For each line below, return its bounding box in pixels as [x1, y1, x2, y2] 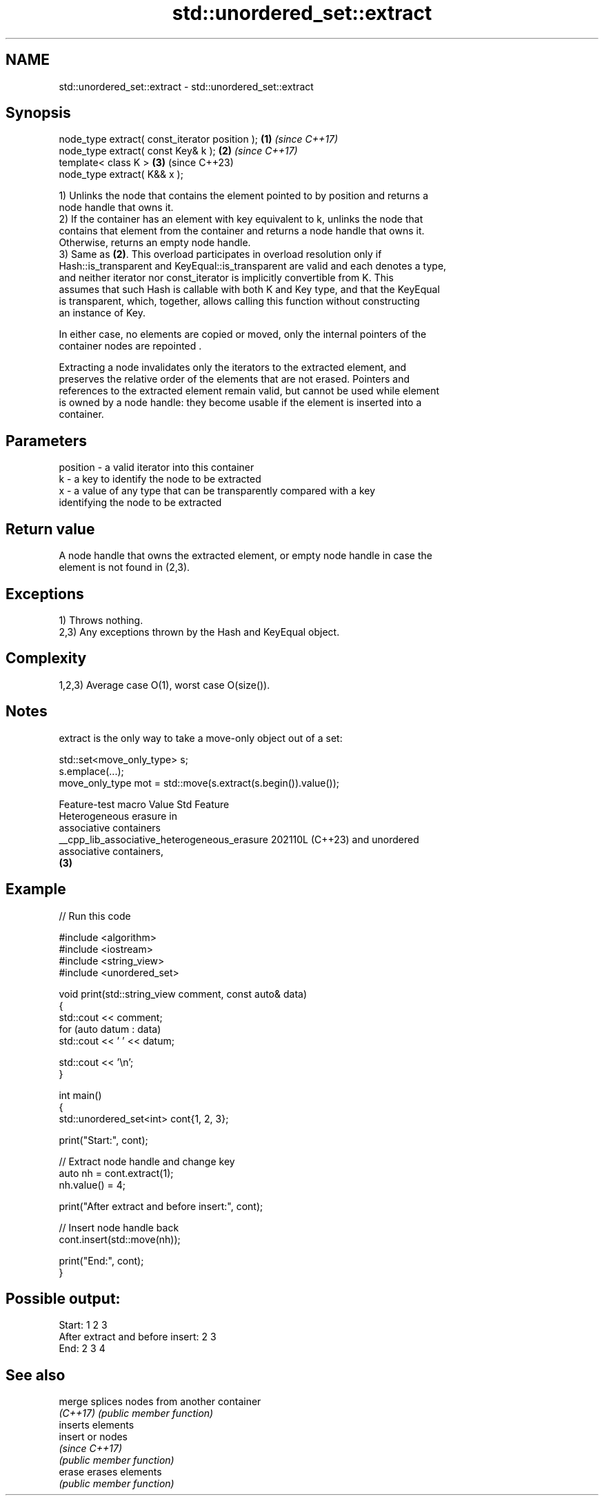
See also [6, 1366, 66, 1384]
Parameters [6, 432, 87, 450]
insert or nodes [59, 1431, 128, 1443]
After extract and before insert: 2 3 [59, 1331, 217, 1343]
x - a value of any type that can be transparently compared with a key [59, 485, 376, 497]
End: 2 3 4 [59, 1342, 105, 1355]
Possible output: [6, 1289, 121, 1307]
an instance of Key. [59, 307, 145, 319]
